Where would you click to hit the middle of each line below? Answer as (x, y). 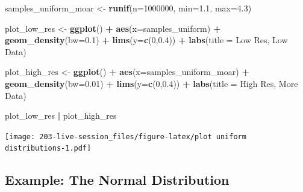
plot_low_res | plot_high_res (61, 115)
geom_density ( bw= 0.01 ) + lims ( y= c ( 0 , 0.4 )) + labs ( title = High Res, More (151, 83)
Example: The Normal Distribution (117, 180)
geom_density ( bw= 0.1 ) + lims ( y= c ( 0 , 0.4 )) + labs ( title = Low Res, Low (146, 40)
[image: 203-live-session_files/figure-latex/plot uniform (126, 136)
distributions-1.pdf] (48, 148)
